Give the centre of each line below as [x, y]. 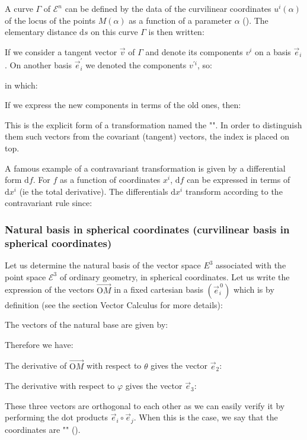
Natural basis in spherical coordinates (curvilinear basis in [147, 229]
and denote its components [194, 51]
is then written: [176, 32]
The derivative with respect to [60, 386]
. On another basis [38, 65]
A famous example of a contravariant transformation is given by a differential [145, 168]
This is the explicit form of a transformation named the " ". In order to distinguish [153, 124]
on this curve [114, 32]
